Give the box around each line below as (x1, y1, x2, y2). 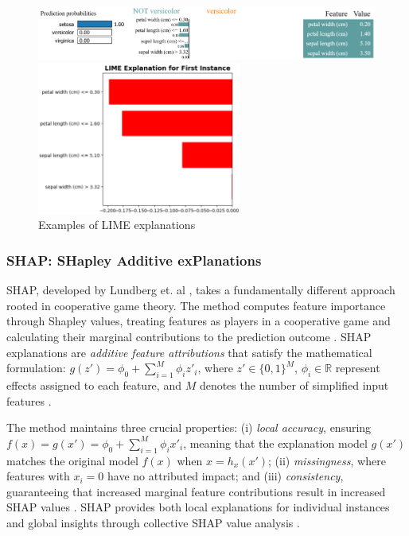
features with (6, 468, 70, 484)
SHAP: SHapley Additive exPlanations (6, 250, 262, 270)
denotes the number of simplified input (199, 377, 389, 394)
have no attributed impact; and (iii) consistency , (107, 468, 344, 484)
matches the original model (6, 452, 138, 468)
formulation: (6, 359, 66, 376)
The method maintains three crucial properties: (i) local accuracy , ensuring (6, 419, 372, 436)
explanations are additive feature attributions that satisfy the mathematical (6, 344, 372, 360)
